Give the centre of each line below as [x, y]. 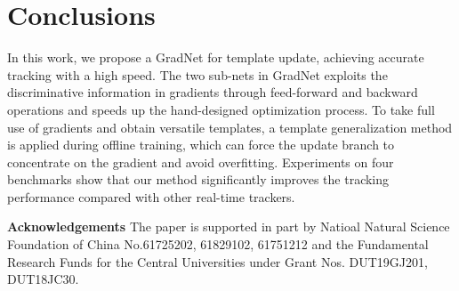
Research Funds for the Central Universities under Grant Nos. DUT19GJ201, [217, 261]
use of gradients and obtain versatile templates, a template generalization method [230, 127]
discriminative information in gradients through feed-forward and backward [213, 92]
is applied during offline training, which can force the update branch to [201, 145]
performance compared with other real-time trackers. [151, 196]
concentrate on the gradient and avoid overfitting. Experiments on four [201, 162]
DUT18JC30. [43, 279]
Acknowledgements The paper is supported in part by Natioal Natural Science [229, 226]
